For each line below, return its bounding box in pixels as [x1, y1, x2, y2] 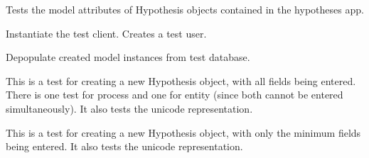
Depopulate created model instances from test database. [6, 50, 250, 64]
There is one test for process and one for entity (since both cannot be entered [6, 87, 343, 102]
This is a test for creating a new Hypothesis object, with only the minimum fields [6, 125, 361, 140]
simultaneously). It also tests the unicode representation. [6, 101, 253, 115]
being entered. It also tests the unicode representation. [6, 139, 243, 154]
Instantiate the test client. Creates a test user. [6, 26, 207, 40]
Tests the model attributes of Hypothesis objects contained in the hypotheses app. [6, 2, 364, 16]
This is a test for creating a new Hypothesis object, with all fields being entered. [6, 73, 356, 88]
